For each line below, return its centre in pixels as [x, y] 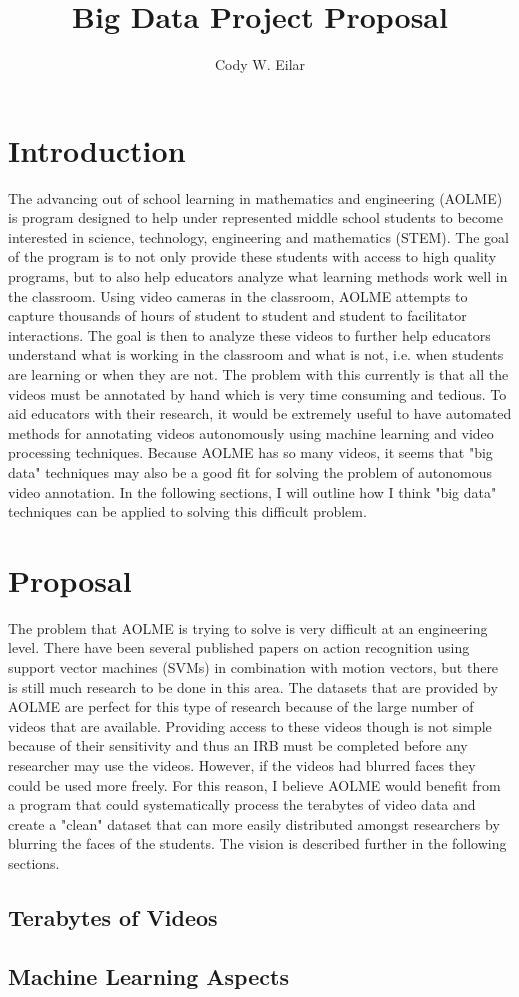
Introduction [97, 149]
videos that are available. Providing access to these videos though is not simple [250, 725]
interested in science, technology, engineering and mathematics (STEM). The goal [258, 236]
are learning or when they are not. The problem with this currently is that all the [258, 374]
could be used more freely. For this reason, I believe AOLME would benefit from [254, 784]
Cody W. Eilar [260, 64]
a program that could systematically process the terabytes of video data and [242, 804]
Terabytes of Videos [113, 916]
